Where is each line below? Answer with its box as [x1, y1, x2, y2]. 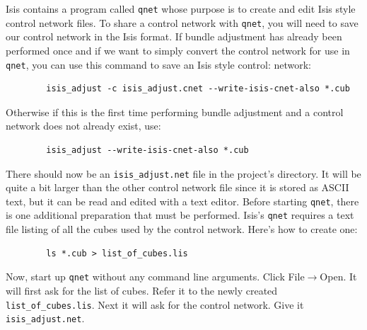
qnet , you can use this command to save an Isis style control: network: [6, 57, 312, 72]
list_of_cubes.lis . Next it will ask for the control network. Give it [6, 297, 304, 312]
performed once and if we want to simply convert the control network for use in [6, 42, 350, 57]
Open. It [320, 269, 357, 284]
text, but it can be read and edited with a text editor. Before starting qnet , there [6, 193, 359, 208]
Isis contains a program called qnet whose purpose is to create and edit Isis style [6, 1, 356, 16]
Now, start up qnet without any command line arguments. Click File [6, 269, 305, 284]
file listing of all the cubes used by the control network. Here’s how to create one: [6, 222, 358, 237]
